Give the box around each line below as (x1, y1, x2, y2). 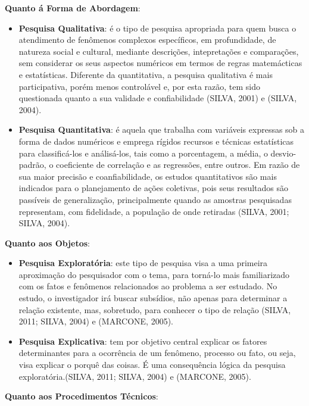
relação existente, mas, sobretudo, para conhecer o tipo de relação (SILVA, (18, 303, 291, 316)
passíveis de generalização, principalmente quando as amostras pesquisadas (18, 193, 292, 205)
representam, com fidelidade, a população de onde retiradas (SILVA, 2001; (18, 205, 289, 217)
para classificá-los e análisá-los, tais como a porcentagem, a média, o (18, 146, 268, 159)
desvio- (270, 146, 296, 159)
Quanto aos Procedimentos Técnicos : (5, 390, 158, 402)
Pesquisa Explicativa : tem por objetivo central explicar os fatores (18, 335, 267, 347)
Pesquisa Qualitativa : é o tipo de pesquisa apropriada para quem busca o (18, 21, 296, 34)
